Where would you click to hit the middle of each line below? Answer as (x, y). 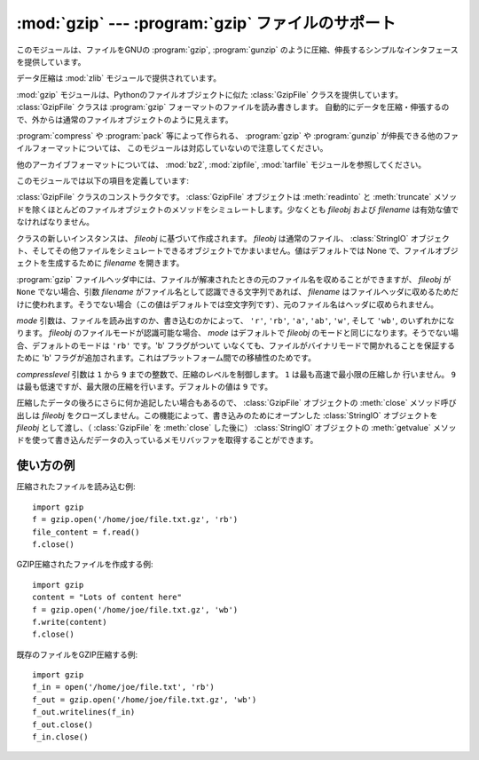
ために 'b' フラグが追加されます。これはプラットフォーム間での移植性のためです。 (166, 358)
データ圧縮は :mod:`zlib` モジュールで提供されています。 (119, 78)
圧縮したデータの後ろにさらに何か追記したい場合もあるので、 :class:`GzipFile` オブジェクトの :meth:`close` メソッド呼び (236, 403)
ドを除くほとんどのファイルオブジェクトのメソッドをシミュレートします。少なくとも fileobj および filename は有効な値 (234, 210)
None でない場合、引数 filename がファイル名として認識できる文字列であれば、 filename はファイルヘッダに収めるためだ (238, 292)
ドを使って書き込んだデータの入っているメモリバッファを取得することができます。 (167, 440)
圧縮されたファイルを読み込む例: (76, 487)
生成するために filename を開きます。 (116, 263)
